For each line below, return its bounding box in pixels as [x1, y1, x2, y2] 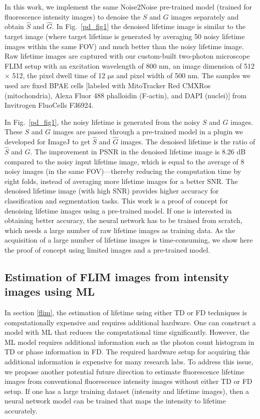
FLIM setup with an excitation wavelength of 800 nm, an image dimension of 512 [5, 60, 255, 71]
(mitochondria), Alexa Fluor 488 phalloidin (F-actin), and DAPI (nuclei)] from [5, 90, 247, 100]
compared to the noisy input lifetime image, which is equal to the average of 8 [5, 156, 244, 166]
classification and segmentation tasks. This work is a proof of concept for [5, 195, 228, 205]
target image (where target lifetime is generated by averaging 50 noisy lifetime [5, 31, 245, 41]
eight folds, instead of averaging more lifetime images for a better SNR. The [5, 175, 238, 186]
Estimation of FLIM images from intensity [5, 269, 229, 284]
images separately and [171, 11, 239, 22]
